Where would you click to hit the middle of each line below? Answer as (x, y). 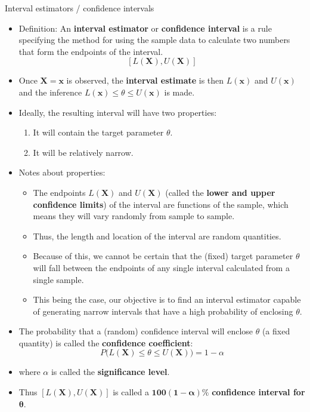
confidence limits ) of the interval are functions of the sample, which (161, 204)
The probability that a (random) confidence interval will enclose (136, 331)
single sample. (58, 279)
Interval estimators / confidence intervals (80, 8)
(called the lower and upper (220, 192)
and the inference (50, 92)
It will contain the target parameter (98, 132)
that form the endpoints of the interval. (91, 51)
